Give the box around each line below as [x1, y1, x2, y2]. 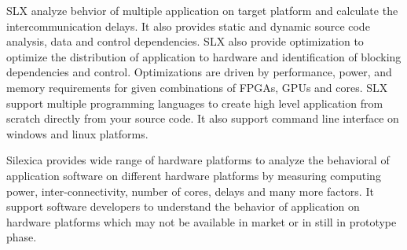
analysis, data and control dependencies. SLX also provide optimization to [6, 33, 364, 50]
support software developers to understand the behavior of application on [6, 198, 360, 215]
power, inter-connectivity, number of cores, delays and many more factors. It [6, 182, 374, 199]
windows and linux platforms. [6, 125, 148, 142]
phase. [6, 229, 37, 245]
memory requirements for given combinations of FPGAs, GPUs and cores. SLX [6, 79, 388, 95]
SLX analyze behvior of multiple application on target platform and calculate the [6, 2, 398, 18]
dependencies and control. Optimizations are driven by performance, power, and [6, 64, 392, 80]
